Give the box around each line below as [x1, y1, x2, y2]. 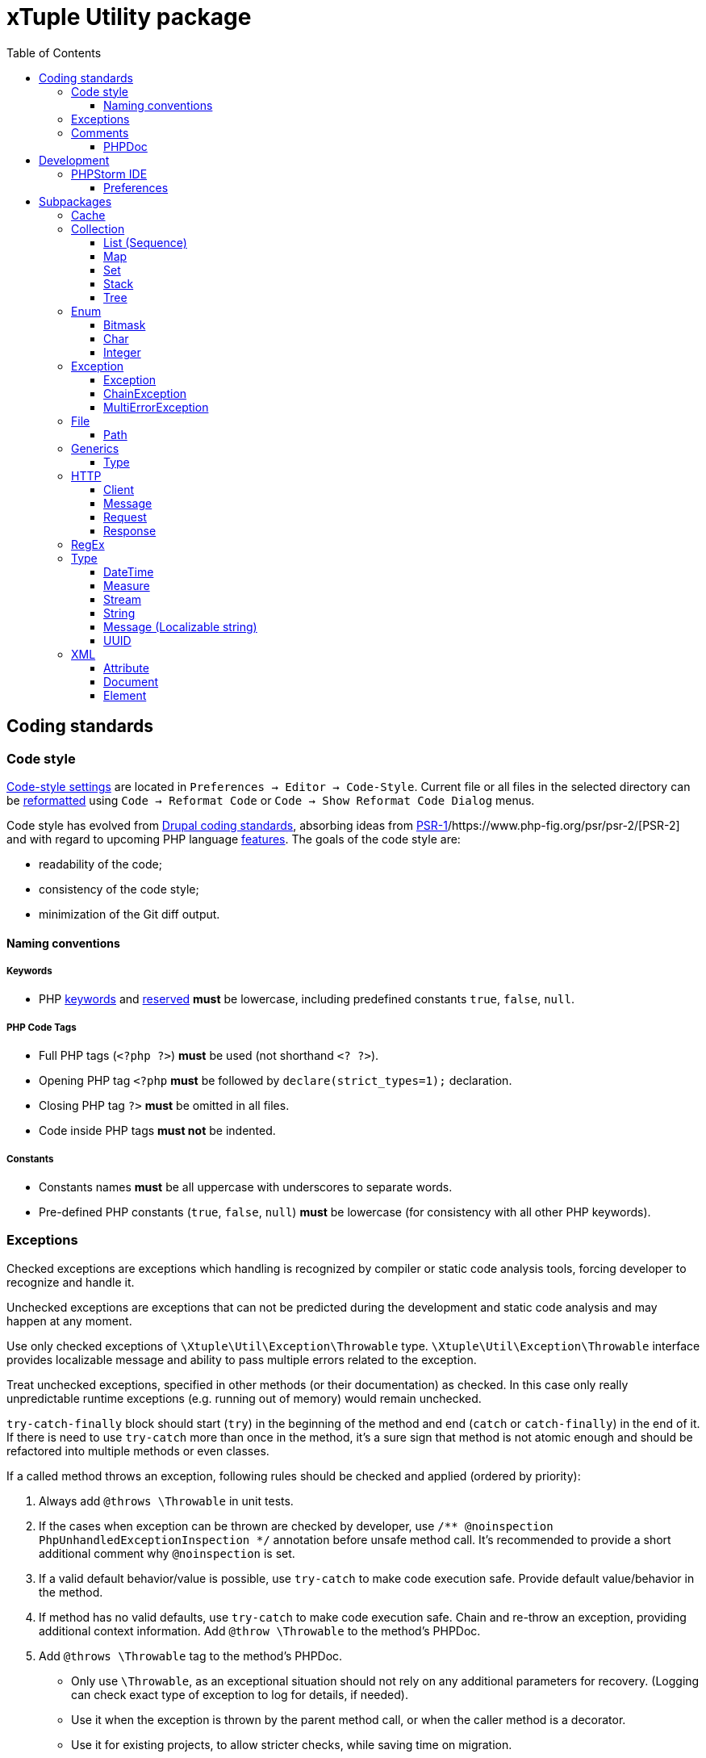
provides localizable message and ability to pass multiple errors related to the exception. [6, 1352, 477, 1367]
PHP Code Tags [6, 1021, 77, 1033]
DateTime [103, 564, 154, 579]
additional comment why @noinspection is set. [39, 1546, 295, 1560]
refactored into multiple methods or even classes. [6, 1443, 269, 1458]
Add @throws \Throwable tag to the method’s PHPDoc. [39, 1648, 343, 1663]
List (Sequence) [103, 235, 187, 249]
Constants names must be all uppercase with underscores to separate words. [39, 1179, 453, 1194]
